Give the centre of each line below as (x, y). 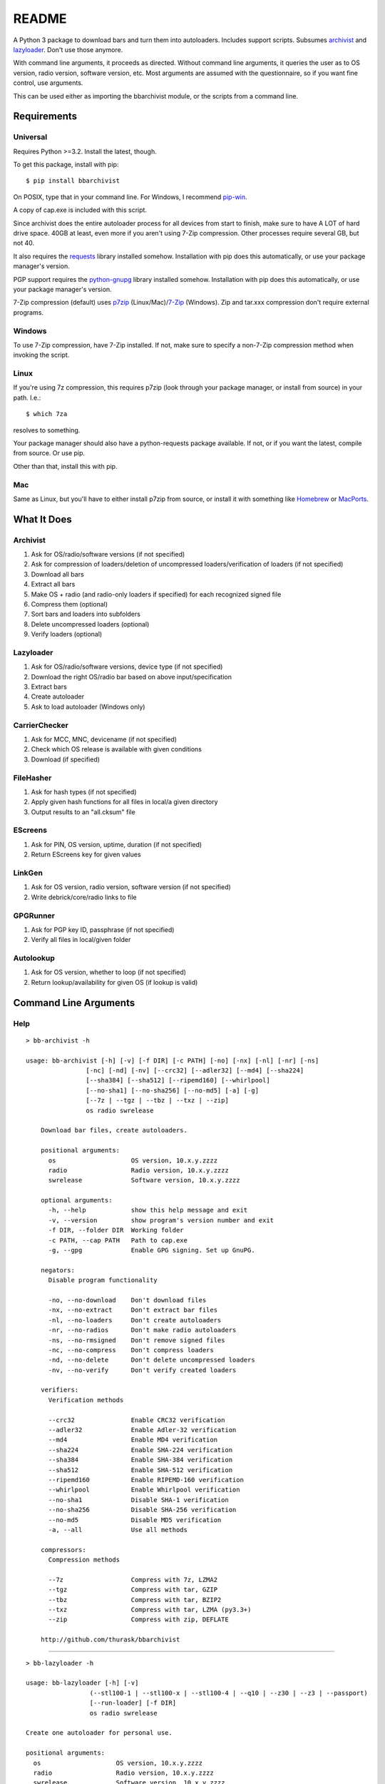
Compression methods (84, 1560)
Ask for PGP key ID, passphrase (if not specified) (103, 929)
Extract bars (49, 687)
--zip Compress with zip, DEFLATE (139, 1620)
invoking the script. (41, 355)
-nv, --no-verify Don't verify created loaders (142, 1370)
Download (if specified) (65, 759)
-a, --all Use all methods (118, 1530)
